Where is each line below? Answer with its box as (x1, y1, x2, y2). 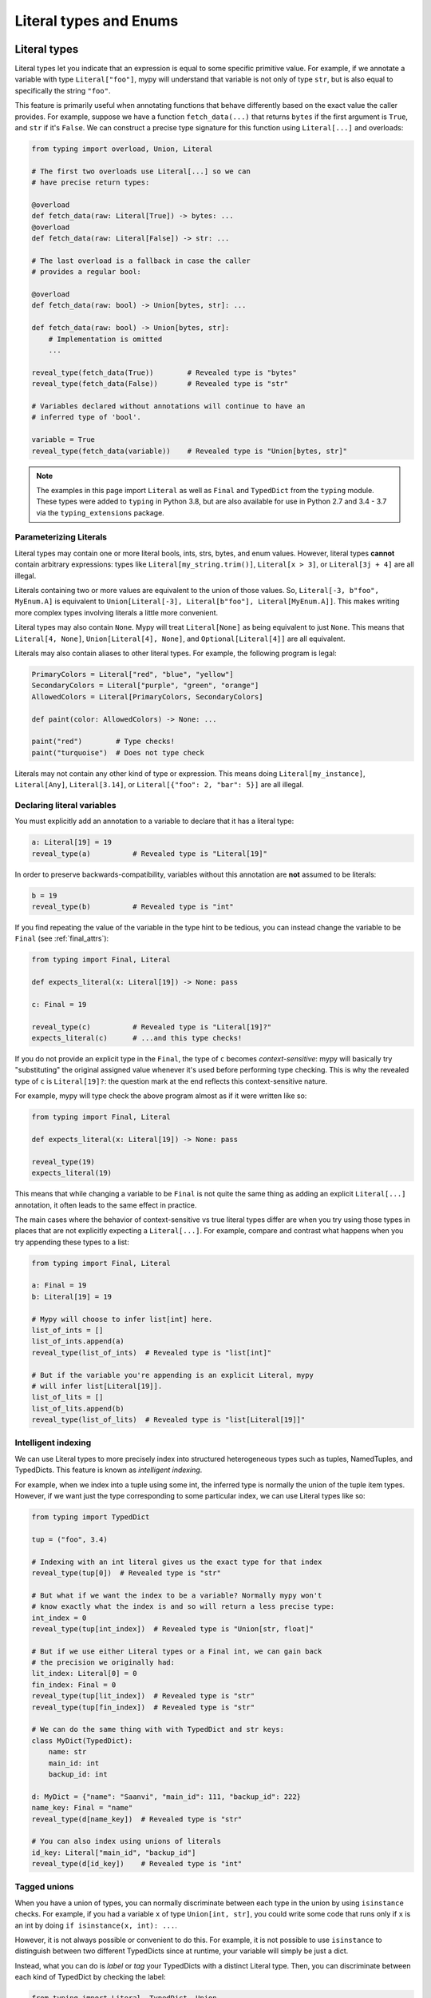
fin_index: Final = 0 (31, 1680, 117, 1690)
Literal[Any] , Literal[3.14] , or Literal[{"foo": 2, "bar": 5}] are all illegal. (14, 780, 304, 790)
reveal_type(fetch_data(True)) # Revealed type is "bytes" (31, 368, 297, 377)
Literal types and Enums (14, 12, 179, 30)
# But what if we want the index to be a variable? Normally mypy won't (31, 1590, 322, 1600)
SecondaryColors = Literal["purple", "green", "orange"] (31, 681, 259, 691)
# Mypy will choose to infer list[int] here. (31, 1315, 213, 1323)
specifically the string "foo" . (14, 86, 111, 95)
